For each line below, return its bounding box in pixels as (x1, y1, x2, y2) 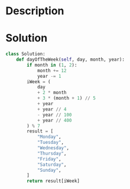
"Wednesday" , (37, 145, 69, 151)
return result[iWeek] (27, 178, 80, 184)
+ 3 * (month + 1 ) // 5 (37, 95, 96, 102)
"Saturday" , (37, 162, 67, 168)
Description (5, 4, 64, 18)
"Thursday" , (37, 150, 67, 156)
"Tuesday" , (37, 140, 64, 146)
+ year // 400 (37, 117, 72, 123)
